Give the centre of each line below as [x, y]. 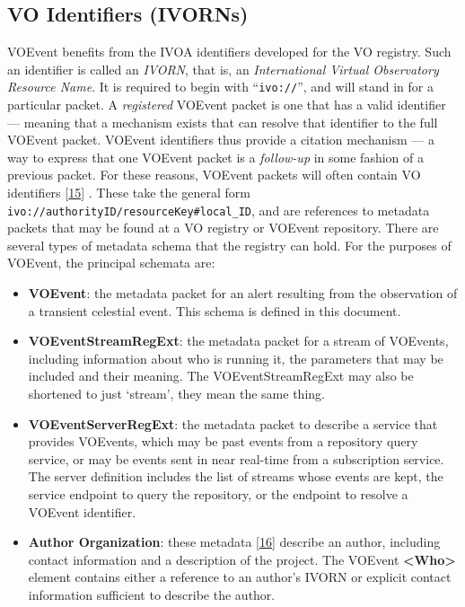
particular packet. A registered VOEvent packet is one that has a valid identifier [227, 105]
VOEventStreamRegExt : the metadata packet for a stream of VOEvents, [238, 341]
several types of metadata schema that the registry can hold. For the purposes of [229, 245]
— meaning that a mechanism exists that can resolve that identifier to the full [223, 122]
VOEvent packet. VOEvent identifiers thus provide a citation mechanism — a [221, 140]
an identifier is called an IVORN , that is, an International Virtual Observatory [223, 69]
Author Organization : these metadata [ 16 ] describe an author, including [234, 542]
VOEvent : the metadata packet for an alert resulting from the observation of [243, 293]
